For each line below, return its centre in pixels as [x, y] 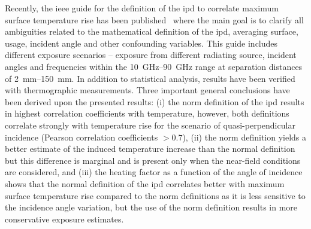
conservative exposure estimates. [64, 219]
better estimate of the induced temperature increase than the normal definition [150, 149]
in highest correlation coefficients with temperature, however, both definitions [147, 113]
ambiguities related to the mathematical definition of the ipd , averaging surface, [152, 31]
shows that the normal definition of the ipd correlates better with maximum [145, 183]
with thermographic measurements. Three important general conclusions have [147, 90]
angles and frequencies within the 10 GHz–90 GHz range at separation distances [154, 66]
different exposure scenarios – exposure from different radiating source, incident [151, 55]
